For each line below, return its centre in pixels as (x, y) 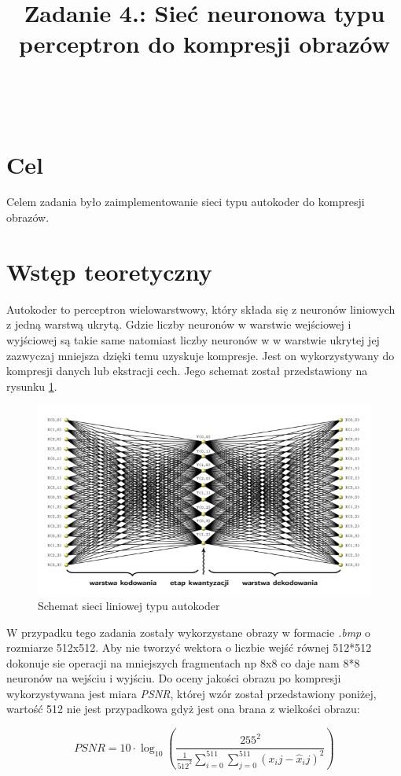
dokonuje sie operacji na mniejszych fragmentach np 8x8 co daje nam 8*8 (183, 662)
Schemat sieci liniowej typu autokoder (129, 605)
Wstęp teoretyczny (109, 271)
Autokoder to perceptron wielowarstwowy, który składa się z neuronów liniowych (201, 309)
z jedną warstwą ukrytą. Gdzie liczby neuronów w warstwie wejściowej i (179, 324)
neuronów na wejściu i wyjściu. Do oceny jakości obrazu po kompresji (174, 678)
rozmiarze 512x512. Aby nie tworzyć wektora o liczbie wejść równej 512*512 (189, 647)
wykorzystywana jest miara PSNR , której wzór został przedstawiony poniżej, (191, 693)
